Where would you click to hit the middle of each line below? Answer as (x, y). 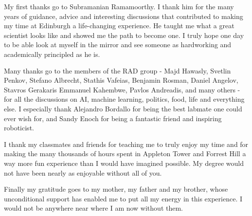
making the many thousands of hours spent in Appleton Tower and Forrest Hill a (125, 153)
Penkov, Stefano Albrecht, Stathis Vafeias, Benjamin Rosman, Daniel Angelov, (121, 80)
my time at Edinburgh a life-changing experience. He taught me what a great (119, 26)
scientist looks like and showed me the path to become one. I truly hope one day (124, 35)
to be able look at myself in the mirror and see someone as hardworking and (118, 45)
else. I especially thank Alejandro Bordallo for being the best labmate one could (123, 108)
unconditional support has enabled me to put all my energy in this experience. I (123, 198)
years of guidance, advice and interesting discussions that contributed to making (124, 16)
